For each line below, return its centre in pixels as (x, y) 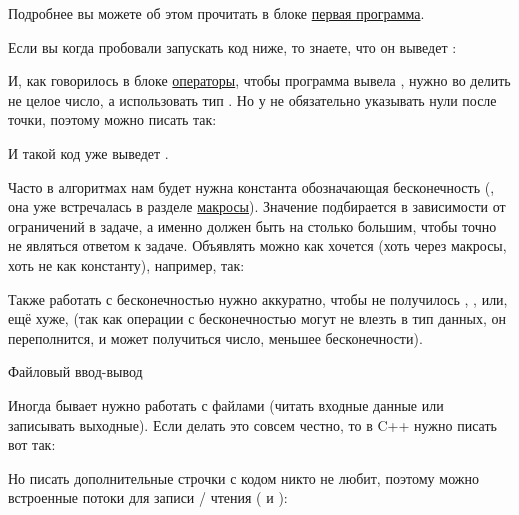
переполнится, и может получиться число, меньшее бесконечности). (215, 337)
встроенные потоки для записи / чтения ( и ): (148, 497)
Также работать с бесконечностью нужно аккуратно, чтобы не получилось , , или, (258, 298)
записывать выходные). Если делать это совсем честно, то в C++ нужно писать (252, 424)
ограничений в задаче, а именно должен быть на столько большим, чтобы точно (252, 225)
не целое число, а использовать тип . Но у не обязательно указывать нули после (252, 99)
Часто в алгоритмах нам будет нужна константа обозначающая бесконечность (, (251, 186)
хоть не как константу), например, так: (126, 264)
